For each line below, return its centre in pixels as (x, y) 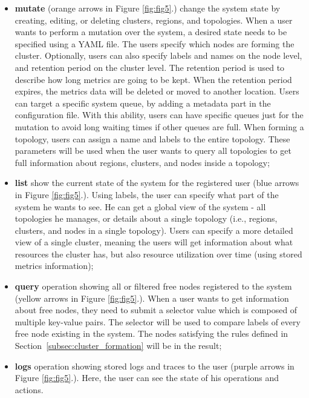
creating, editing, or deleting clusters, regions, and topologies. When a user (154, 20)
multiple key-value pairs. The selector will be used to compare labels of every (158, 321)
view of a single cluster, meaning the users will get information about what (154, 242)
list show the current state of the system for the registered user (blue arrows (157, 183)
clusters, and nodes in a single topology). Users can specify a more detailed (154, 230)
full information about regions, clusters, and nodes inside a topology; (142, 162)
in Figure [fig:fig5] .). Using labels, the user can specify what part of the (147, 194)
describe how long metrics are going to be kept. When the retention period (153, 79)
